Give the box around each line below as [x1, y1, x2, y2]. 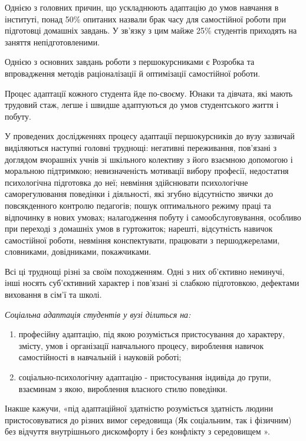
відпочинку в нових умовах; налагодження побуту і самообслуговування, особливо [5, 210, 301, 223]
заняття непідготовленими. [5, 35, 100, 48]
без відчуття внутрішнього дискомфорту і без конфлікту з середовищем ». [5, 425, 270, 437]
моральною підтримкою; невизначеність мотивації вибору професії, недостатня [5, 164, 289, 177]
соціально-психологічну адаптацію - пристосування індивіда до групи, [18, 371, 271, 383]
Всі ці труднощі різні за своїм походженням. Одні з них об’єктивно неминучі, [5, 265, 285, 277]
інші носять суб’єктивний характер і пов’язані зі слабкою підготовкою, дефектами [5, 277, 300, 289]
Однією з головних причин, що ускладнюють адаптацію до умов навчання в [5, 1, 279, 13]
